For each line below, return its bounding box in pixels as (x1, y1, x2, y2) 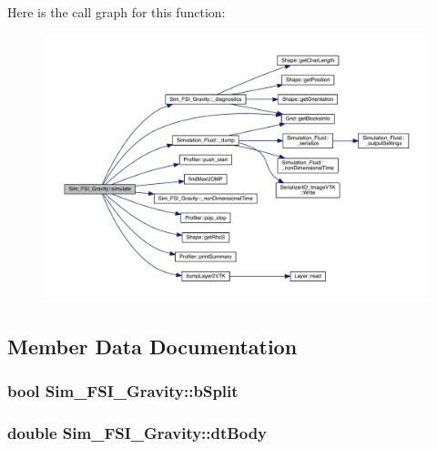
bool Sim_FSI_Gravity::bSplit (7, 379, 239, 402)
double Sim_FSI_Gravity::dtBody (7, 421, 268, 444)
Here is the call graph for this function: (7, 3, 226, 21)
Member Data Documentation (7, 332, 298, 360)
